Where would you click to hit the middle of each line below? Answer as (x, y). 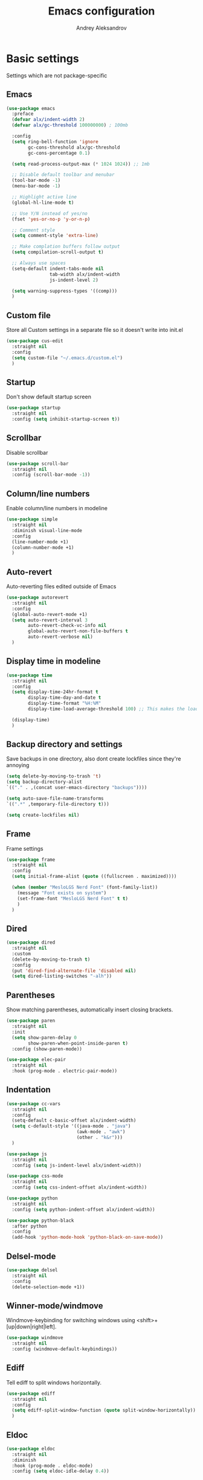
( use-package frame (31, 860)
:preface (23, 114)
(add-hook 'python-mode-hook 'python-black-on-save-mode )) (88, 1238)
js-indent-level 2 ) (74, 280)
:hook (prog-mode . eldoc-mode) (53, 1465)
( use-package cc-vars (34, 1104)
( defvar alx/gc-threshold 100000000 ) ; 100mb (70, 125)
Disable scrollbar (27, 452)
